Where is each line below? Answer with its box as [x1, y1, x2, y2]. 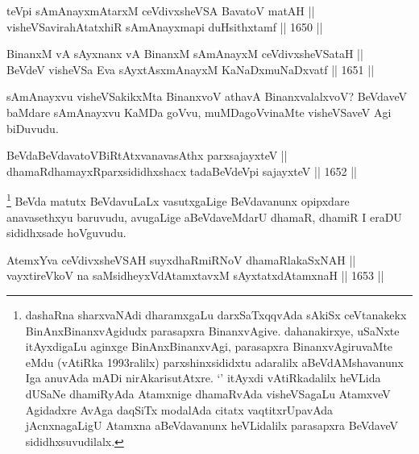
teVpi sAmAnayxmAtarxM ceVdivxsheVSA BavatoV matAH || [6, 2, 315, 19]
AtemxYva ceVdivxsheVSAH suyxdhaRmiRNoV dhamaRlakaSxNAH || [6, 251, 356, 268]
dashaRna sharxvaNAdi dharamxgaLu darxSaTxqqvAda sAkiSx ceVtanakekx [25, 306, 407, 323]
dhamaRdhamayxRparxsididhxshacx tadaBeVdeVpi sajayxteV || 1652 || [6, 162, 357, 179]
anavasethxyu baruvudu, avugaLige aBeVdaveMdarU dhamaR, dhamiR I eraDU [6, 208, 402, 225]
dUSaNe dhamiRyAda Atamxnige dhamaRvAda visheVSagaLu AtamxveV [25, 385, 391, 402]
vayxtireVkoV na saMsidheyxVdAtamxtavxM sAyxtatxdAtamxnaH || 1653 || [6, 267, 384, 284]
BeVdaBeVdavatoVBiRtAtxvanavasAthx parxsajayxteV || [6, 147, 288, 164]
